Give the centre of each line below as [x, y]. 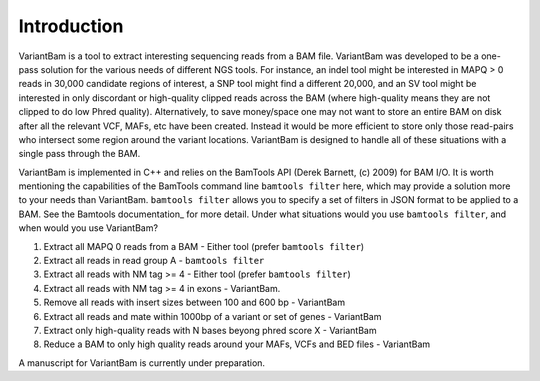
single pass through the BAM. [79, 154]
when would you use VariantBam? [88, 228]
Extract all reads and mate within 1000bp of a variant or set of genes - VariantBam [212, 316]
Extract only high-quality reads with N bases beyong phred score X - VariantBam [210, 330]
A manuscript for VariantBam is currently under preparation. [141, 362]
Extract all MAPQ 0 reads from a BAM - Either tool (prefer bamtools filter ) [204, 246]
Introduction [71, 26]
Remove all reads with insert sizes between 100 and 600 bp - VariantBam [194, 302]
